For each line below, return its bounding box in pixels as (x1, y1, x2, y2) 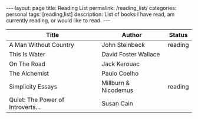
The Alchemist (9, 69, 49, 77)
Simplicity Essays (9, 83, 58, 90)
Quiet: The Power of (9, 96, 65, 104)
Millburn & (101, 79, 130, 87)
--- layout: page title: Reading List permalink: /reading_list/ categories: (6, 5, 177, 11)
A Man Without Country (9, 41, 75, 49)
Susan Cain (101, 100, 134, 107)
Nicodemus (101, 86, 134, 94)
